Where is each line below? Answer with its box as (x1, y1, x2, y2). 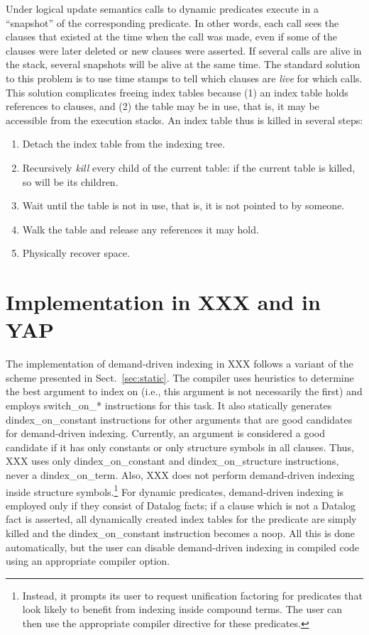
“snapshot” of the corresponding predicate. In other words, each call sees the (6, 15, 339, 30)
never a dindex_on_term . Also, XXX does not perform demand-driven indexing (6, 467, 355, 482)
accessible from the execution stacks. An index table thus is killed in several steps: (6, 112, 363, 127)
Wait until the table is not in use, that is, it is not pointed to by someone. (22, 198, 345, 213)
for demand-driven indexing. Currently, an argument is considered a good (6, 426, 326, 441)
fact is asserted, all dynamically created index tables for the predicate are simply (6, 512, 357, 526)
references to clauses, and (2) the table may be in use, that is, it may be (6, 99, 319, 114)
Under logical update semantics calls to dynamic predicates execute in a (6, 1, 319, 16)
